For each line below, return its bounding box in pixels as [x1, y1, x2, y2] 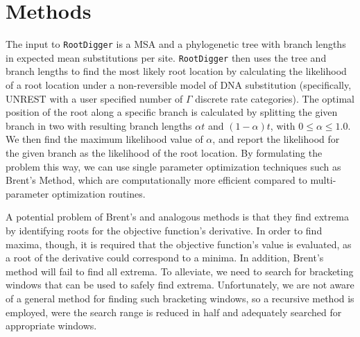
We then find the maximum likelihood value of [6, 132, 203, 146]
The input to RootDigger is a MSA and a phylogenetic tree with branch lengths [6, 37, 346, 51]
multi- [310, 173, 336, 187]
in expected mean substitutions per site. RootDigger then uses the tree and [6, 50, 327, 64]
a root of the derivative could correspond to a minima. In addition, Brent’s [6, 250, 324, 265]
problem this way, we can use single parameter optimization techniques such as [6, 159, 341, 173]
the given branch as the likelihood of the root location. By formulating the [6, 146, 323, 159]
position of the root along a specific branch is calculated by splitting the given [6, 105, 338, 119]
